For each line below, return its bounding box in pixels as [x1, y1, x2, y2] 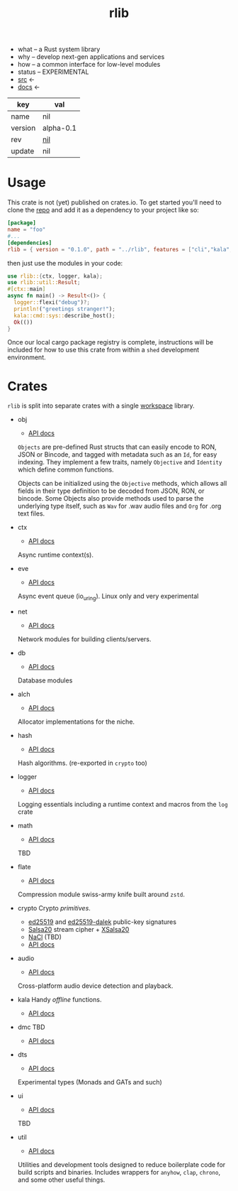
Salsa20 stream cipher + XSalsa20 [28, 925, 130, 934]
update [11, 146, 35, 156]
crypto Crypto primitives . [17, 904, 91, 913]
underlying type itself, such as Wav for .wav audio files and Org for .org [17, 502, 222, 511]
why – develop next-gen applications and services [17, 53, 165, 61]
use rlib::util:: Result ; [7, 279, 81, 286]
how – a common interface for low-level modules [17, 60, 161, 69]
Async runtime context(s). [17, 550, 94, 559]
